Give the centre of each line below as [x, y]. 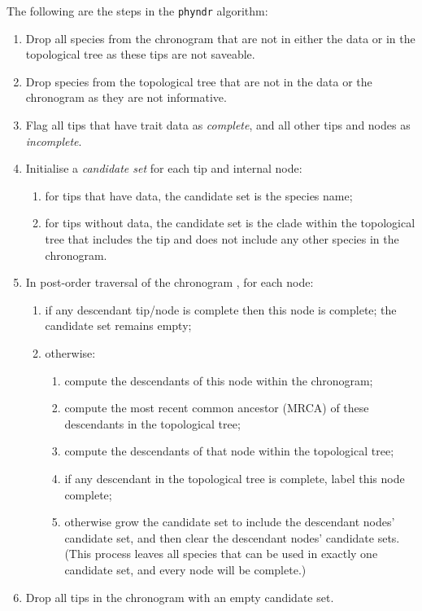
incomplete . [54, 141]
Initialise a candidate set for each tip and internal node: [164, 168]
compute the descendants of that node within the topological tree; [229, 451]
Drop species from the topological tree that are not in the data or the [199, 81]
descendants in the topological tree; [152, 423]
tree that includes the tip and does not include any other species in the [222, 239]
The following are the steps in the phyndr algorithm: [137, 11]
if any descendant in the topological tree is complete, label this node [235, 478]
